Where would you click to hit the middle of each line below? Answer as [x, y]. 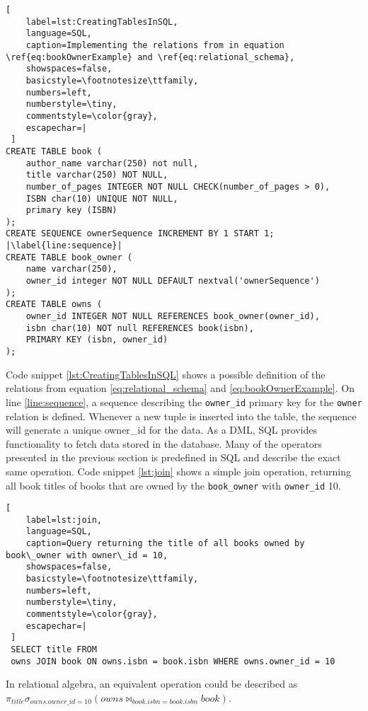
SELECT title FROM [54, 650]
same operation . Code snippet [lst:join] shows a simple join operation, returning [178, 471]
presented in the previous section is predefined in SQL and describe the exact [173, 457]
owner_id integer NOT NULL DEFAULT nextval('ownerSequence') [173, 281]
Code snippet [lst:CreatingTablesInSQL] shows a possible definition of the [166, 374]
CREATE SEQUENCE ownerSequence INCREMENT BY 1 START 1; [140, 234]
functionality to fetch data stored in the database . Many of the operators [164, 443]
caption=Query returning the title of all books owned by [165, 544]
